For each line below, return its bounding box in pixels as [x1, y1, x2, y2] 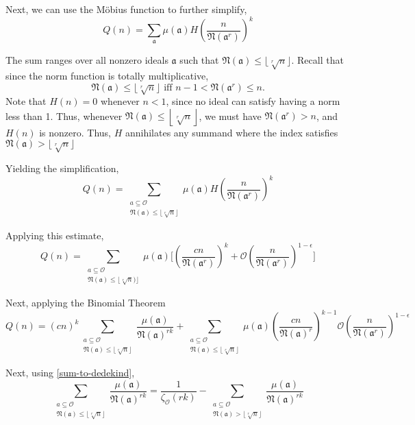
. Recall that [291, 53, 344, 67]
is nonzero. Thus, [39, 125, 111, 139]
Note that [5, 94, 47, 108]
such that [179, 53, 219, 67]
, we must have [199, 108, 262, 123]
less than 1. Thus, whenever [5, 108, 123, 123]
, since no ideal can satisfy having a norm [166, 94, 340, 108]
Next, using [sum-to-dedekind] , [5, 365, 135, 380]
